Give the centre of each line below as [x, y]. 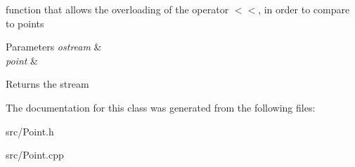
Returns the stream [47, 84]
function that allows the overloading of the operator [117, 9]
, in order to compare [304, 9]
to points [25, 23]
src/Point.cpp [35, 155]
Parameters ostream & [54, 47]
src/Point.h [30, 131]
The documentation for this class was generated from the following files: [161, 107]
